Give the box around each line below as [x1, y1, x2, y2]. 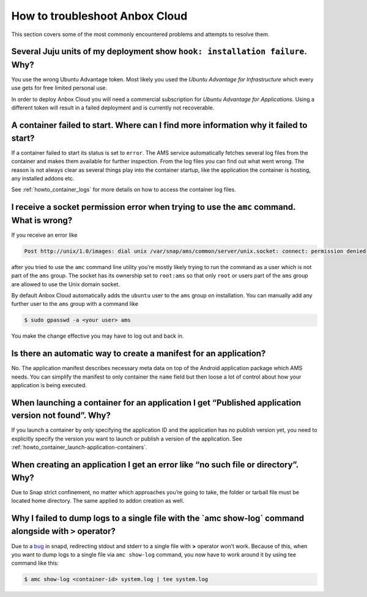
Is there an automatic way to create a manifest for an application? [11, 349, 266, 359]
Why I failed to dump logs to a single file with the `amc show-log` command [11, 513, 305, 523]
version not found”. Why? [11, 410, 111, 421]
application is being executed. [11, 381, 87, 388]
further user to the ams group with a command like [11, 300, 139, 308]
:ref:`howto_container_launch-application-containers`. [11, 443, 147, 451]
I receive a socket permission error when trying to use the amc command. [11, 202, 296, 212]
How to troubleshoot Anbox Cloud [11, 9, 188, 23]
